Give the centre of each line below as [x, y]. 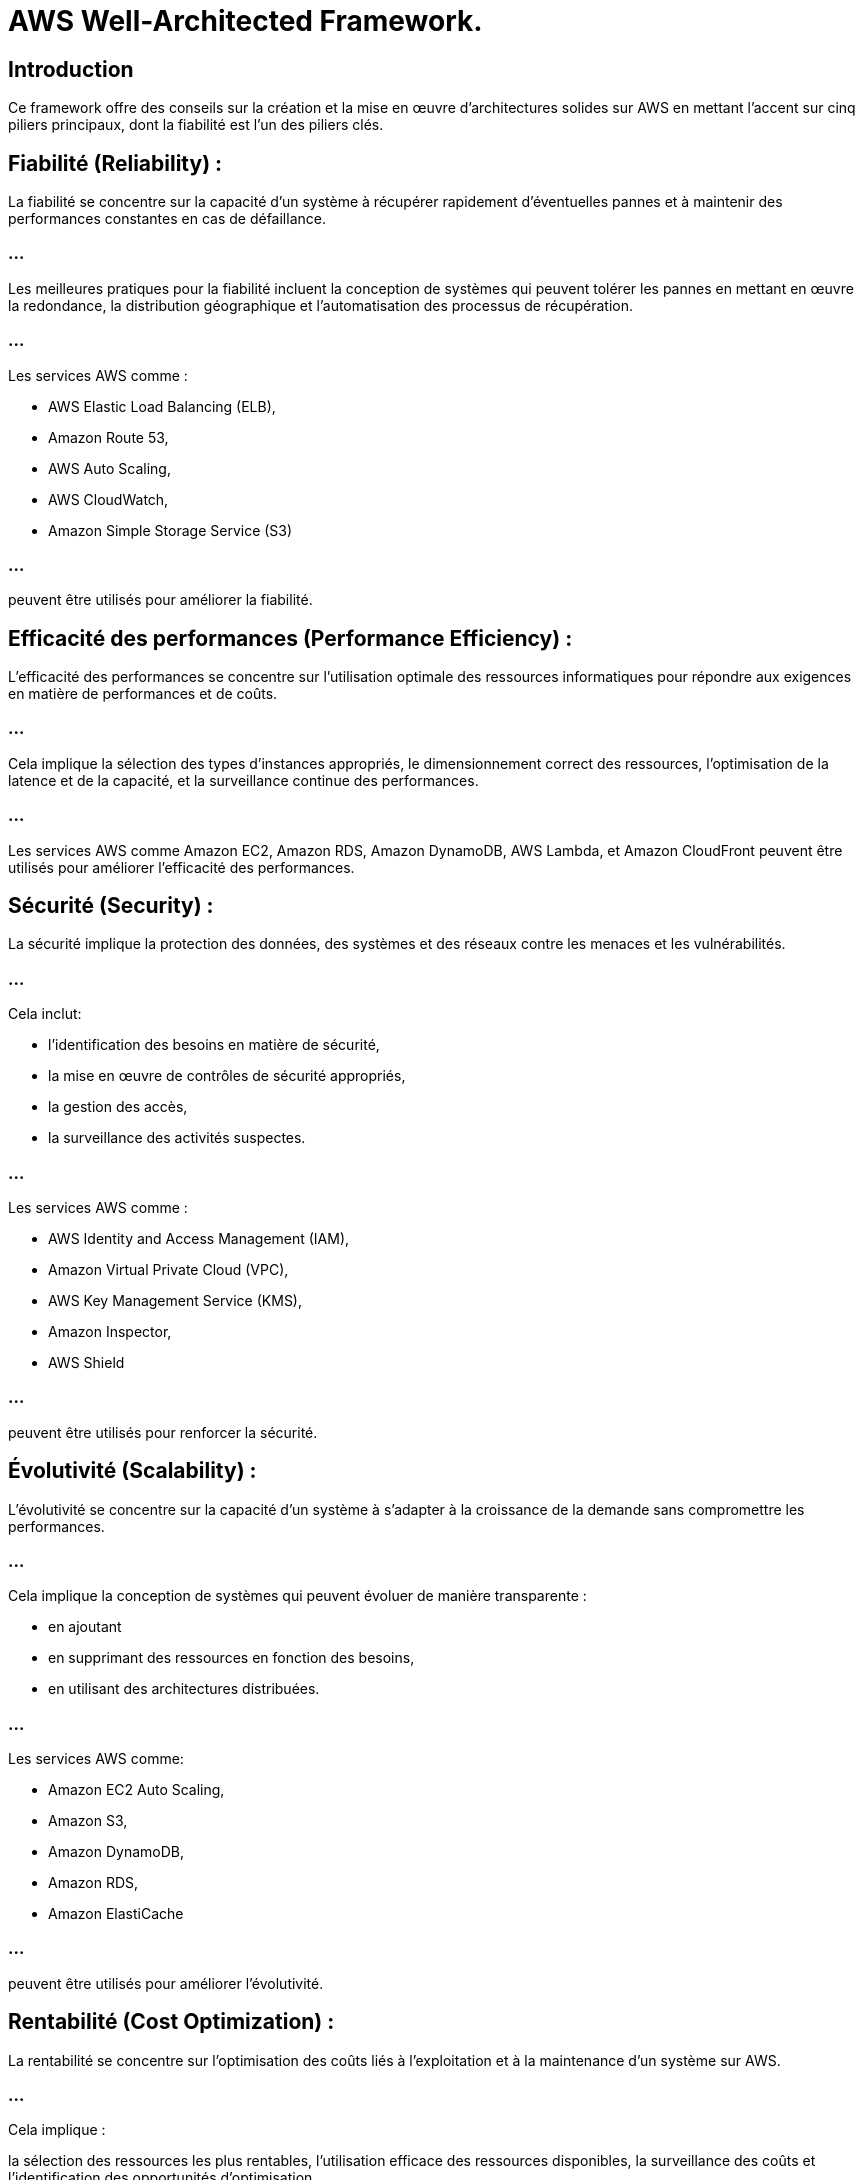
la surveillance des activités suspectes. [177, 1138]
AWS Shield [86, 1362]
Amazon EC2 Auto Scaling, [136, 1790]
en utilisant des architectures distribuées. [184, 1689]
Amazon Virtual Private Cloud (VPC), [168, 1269]
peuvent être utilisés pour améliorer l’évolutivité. [166, 1983]
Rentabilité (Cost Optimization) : [171, 2022]
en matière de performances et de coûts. [143, 694]
